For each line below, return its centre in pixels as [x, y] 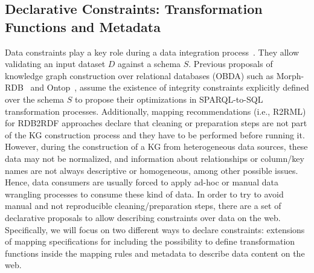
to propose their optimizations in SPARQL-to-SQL [169, 99]
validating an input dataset [55, 64]
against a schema [149, 64]
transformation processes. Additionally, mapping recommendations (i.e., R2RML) [155, 111]
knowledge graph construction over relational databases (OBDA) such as [139, 75]
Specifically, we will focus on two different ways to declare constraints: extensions [155, 229]
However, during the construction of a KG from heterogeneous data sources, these [156, 146]
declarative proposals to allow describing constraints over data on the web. [143, 217]
